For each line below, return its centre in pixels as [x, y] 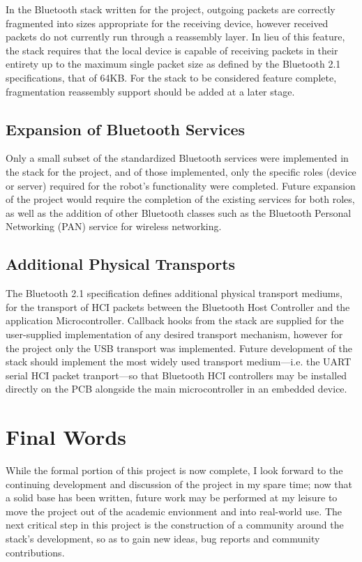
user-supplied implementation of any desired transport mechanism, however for [174, 334]
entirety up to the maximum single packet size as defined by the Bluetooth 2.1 [173, 64]
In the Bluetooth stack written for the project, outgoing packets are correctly [171, 9]
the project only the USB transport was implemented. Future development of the [179, 348]
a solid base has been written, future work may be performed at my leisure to [172, 498]
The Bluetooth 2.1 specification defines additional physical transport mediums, [174, 293]
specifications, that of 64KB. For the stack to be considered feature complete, [171, 77]
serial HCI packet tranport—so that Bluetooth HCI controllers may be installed [176, 375]
